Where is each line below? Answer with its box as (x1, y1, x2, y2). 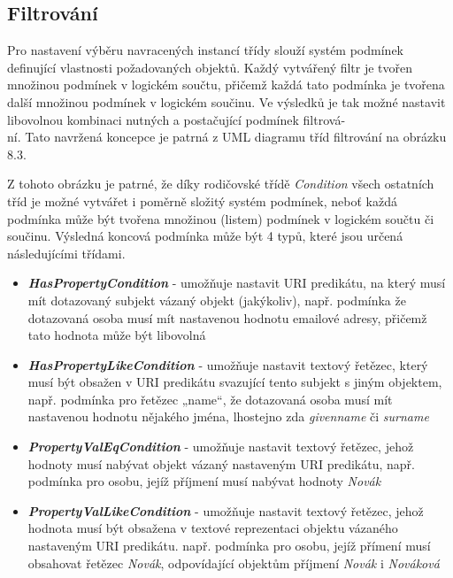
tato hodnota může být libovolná (27, 326, 206, 344)
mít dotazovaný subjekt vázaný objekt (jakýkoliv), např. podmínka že (27, 290, 406, 309)
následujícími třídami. (7, 243, 126, 262)
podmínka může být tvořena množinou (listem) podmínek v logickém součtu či (7, 209, 434, 227)
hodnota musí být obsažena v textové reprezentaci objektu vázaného (27, 519, 398, 537)
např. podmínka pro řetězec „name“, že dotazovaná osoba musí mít (27, 389, 393, 408)
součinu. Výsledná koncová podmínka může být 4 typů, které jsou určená (7, 227, 403, 245)
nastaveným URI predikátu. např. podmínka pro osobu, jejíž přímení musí (27, 536, 431, 555)
